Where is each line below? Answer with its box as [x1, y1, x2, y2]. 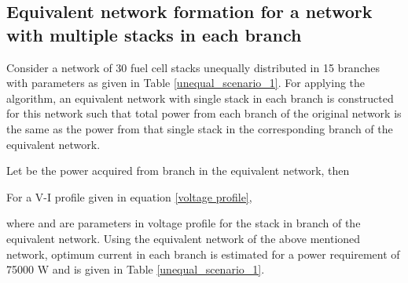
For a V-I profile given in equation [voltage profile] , [6, 188, 252, 205]
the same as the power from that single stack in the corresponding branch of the [6, 120, 393, 136]
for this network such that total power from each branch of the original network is [6, 105, 402, 122]
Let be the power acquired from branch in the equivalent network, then [6, 162, 350, 179]
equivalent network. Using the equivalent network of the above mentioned [6, 230, 361, 246]
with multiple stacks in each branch [6, 22, 302, 46]
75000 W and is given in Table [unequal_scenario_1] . [6, 261, 265, 278]
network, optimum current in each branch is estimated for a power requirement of [6, 245, 400, 262]
